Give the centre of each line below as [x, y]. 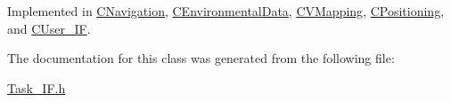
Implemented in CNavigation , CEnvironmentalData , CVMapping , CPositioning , [226, 11]
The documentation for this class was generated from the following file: [201, 58]
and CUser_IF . [49, 28]
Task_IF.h [37, 87]
